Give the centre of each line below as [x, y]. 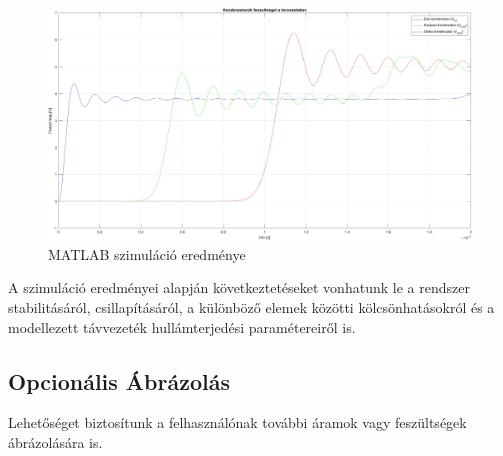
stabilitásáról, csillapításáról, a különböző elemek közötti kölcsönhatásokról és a [251, 307]
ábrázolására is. [55, 442]
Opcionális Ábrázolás [119, 380]
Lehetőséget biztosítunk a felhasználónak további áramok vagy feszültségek [237, 422]
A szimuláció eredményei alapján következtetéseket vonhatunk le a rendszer [239, 287]
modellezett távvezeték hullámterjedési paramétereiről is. [182, 326]
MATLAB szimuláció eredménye [147, 253]
